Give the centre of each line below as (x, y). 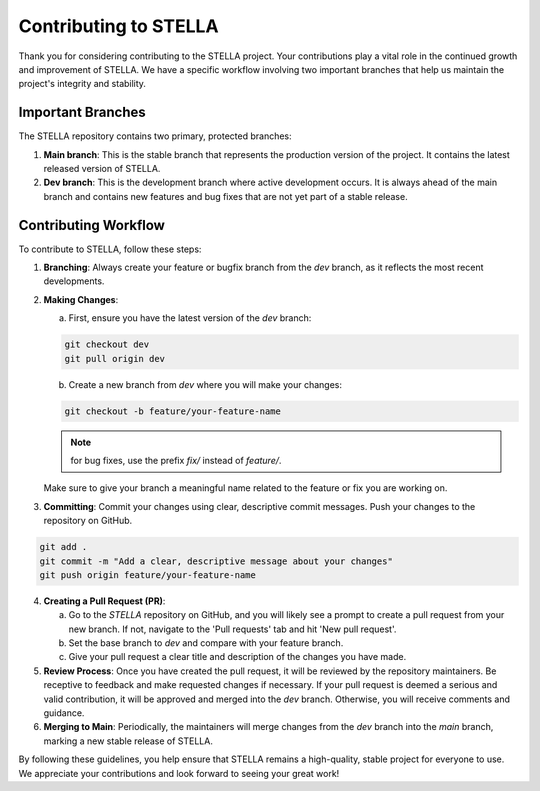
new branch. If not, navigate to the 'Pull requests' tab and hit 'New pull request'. (232, 629)
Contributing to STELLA (118, 26)
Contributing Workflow (91, 225)
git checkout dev (107, 344)
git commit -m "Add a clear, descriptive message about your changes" (216, 561)
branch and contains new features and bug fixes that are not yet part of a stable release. (226, 196)
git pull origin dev (114, 358)
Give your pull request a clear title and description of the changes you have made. (237, 657)
